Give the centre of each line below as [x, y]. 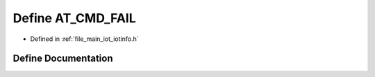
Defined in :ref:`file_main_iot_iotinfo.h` [84, 39]
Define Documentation [63, 59]
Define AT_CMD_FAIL [75, 18]
